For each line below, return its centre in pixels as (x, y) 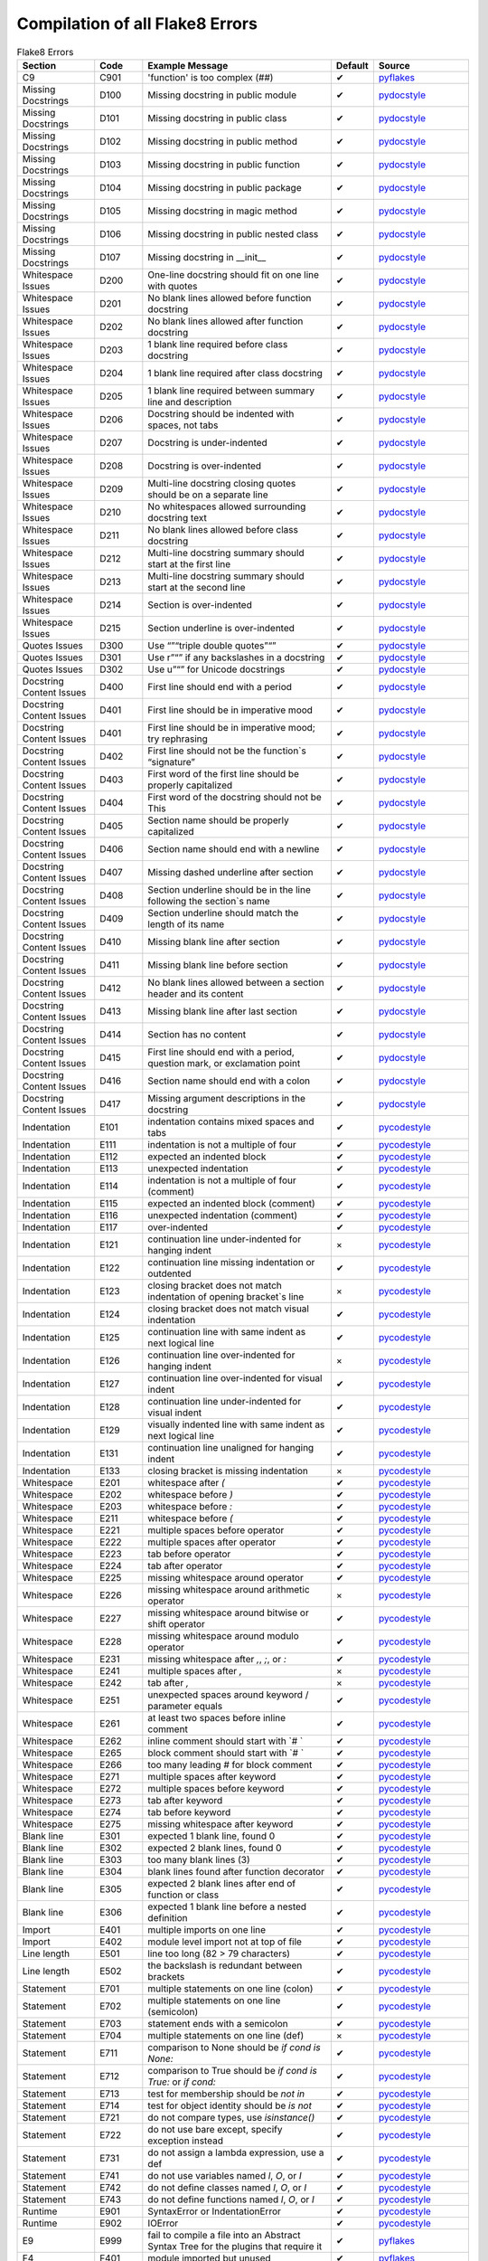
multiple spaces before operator (216, 1530)
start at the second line (197, 587)
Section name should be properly (218, 820)
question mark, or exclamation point (224, 1063)
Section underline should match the (223, 913)
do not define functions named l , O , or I (231, 2200)
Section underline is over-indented (221, 628)
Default (352, 65)
